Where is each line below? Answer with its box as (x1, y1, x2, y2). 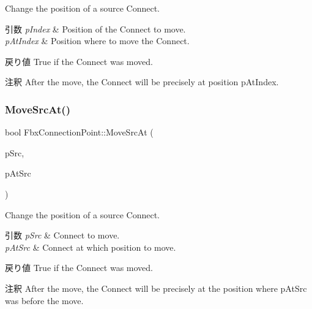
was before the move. (5, 294, 84, 307)
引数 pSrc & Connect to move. (5, 229, 120, 242)
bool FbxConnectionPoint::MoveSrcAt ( (5, 126, 154, 139)
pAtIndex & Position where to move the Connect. (5, 34, 190, 47)
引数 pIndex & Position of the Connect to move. (5, 22, 186, 35)
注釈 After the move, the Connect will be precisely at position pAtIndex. (5, 75, 279, 88)
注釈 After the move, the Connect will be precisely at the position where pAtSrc (5, 281, 307, 294)
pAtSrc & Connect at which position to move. (5, 240, 176, 253)
